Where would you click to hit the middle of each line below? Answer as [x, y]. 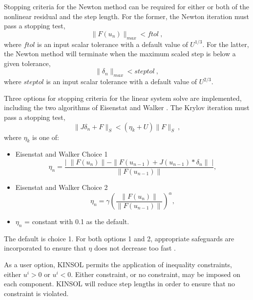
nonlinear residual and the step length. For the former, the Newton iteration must [126, 16]
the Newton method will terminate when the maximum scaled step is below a [120, 54]
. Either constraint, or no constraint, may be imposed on [156, 274]
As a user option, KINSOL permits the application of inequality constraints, [118, 265]
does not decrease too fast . [135, 248]
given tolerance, [27, 63]
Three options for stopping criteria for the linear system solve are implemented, [123, 98]
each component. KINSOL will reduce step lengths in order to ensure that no [120, 284]
